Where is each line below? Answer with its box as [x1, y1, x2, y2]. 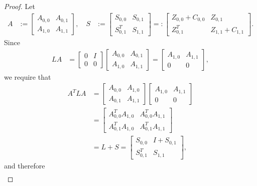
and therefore [4, 160, 45, 170]
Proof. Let [4, 1, 35, 11]
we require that [4, 71, 51, 82]
